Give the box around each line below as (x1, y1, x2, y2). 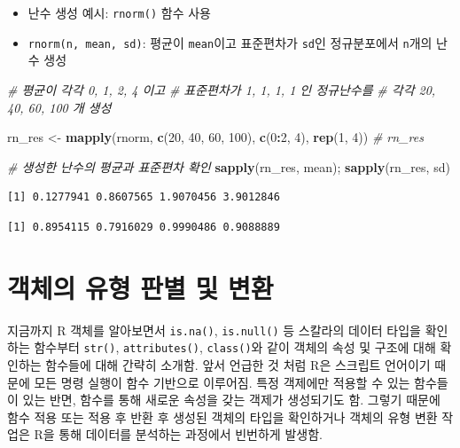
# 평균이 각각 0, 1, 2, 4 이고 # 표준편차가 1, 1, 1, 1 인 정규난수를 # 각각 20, (7, 80, 436, 98)
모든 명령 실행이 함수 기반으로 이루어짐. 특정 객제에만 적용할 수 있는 (34, 373, 410, 391)
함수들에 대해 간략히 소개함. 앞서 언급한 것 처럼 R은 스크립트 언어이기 (45, 355, 431, 373)
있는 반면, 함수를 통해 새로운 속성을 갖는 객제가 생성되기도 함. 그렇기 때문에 (22, 390, 441, 409)
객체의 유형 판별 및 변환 (7, 269, 274, 305)
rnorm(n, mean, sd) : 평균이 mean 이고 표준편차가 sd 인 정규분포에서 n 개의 (27, 33, 433, 51)
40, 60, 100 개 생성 (7, 98, 112, 116)
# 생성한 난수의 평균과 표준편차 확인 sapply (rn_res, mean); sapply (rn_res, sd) (7, 157, 450, 176)
